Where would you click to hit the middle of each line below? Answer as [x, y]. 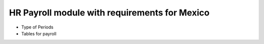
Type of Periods [37, 27]
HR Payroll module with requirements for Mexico [109, 13]
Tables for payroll [39, 33]
